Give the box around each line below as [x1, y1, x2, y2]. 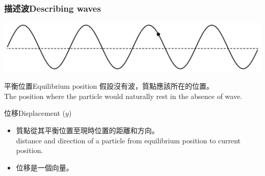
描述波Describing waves [4, 2, 101, 14]
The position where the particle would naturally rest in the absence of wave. [4, 90, 243, 101]
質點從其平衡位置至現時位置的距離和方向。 [16, 125, 159, 136]
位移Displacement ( [4, 108, 66, 118]
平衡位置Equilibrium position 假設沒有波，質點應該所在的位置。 [4, 81, 214, 91]
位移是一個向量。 [16, 162, 73, 172]
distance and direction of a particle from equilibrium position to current [16, 135, 241, 145]
